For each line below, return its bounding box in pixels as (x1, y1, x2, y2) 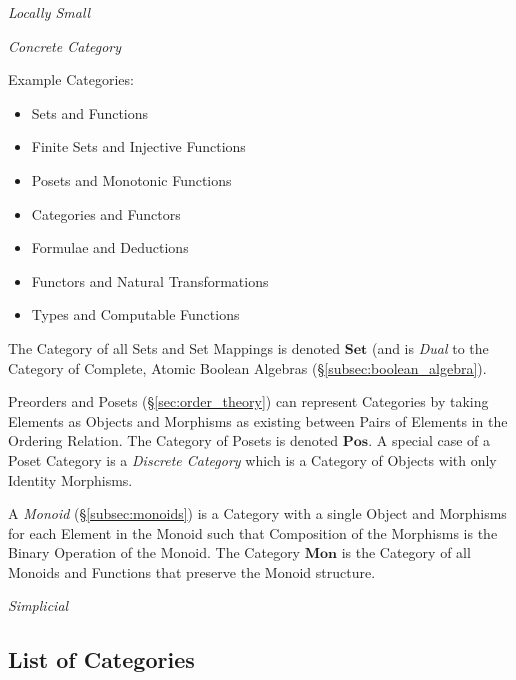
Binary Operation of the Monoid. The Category (8, 542, 301, 563)
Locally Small (8, 2, 91, 22)
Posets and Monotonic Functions (31, 169, 232, 190)
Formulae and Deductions (31, 237, 189, 258)
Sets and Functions (31, 102, 149, 123)
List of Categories (8, 644, 195, 675)
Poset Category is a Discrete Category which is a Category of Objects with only (8, 449, 497, 470)
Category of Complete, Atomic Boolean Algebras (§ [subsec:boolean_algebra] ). (8, 357, 487, 378)
